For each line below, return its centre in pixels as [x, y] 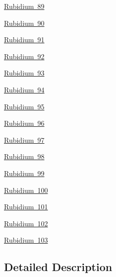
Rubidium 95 [24, 106]
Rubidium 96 [24, 123]
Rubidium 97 [24, 139]
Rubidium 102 [26, 223]
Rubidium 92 [24, 56]
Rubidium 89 [24, 6]
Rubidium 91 [24, 40]
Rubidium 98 [24, 156]
